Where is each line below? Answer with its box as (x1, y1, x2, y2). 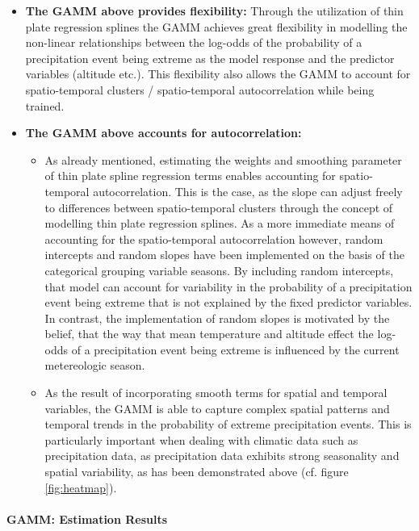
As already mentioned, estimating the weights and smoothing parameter (44, 151, 402, 168)
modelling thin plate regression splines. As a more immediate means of (44, 215, 395, 232)
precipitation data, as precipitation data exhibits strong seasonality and (44, 447, 400, 464)
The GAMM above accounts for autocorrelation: (25, 124, 302, 141)
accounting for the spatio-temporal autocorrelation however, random (44, 230, 383, 247)
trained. (25, 97, 65, 114)
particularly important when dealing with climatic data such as (44, 431, 358, 448)
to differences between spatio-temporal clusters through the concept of (44, 199, 393, 215)
